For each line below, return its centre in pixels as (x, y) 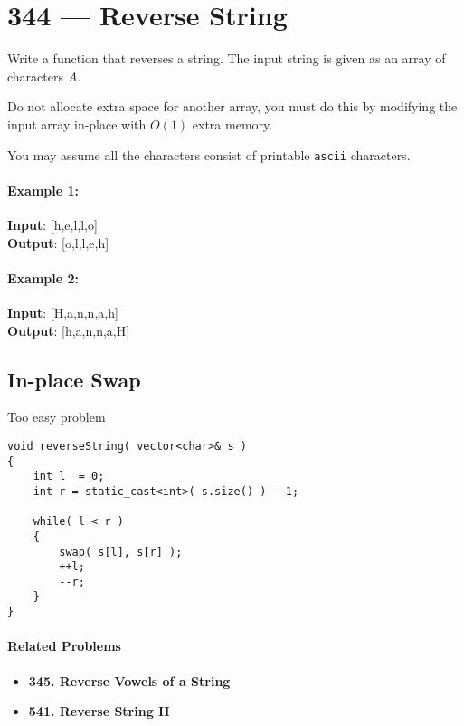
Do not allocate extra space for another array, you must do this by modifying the (232, 106)
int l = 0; (69, 477)
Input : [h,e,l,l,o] (52, 224)
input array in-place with (77, 124)
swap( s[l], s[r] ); (121, 552)
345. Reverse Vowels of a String (129, 680)
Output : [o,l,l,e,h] (58, 242)
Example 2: (43, 277)
